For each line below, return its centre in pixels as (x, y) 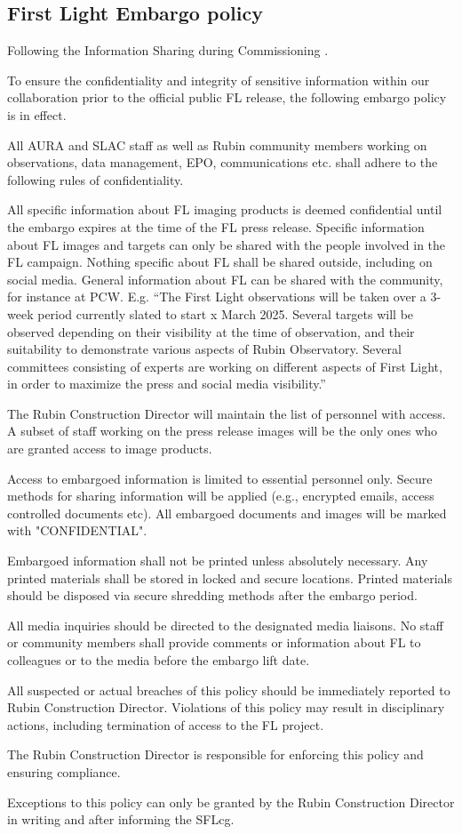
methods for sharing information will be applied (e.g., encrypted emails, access (221, 496)
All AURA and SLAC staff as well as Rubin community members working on (217, 144)
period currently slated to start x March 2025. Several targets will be (226, 313)
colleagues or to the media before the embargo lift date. (159, 660)
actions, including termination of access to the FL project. (166, 724)
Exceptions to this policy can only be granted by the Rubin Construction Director (231, 802)
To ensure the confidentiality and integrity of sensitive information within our (219, 80)
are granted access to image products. (110, 449)
